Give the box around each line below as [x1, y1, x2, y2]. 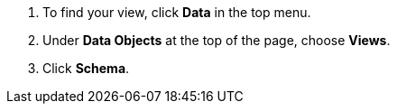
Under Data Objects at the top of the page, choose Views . [42, 32, 391, 48]
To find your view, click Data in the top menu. [42, 5, 311, 20]
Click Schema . [42, 60, 130, 76]
